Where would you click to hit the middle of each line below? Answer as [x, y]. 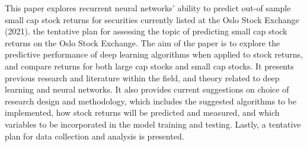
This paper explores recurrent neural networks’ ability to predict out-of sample [148, 8]
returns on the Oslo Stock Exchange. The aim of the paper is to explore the [143, 42]
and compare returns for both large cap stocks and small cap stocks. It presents [149, 66]
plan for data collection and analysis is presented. [95, 136]
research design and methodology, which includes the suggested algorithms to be [151, 101]
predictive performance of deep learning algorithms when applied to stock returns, [154, 54]
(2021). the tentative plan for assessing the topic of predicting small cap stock [146, 31]
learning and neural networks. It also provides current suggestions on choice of [147, 89]
